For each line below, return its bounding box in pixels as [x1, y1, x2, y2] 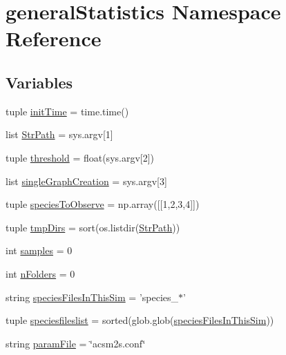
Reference [6, 24, 102, 52]
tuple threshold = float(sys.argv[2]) [6, 150, 155, 164]
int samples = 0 [6, 243, 73, 258]
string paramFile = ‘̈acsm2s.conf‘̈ [6, 336, 146, 350]
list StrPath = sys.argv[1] [6, 127, 113, 142]
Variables [6, 71, 73, 93]
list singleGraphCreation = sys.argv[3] [6, 173, 167, 188]
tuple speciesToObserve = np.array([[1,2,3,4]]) [6, 197, 200, 211]
